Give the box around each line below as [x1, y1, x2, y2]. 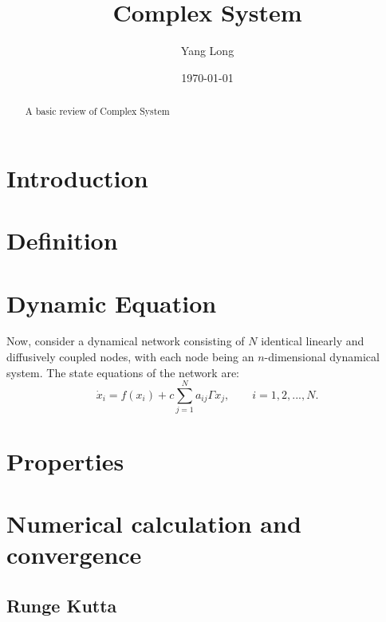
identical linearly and [261, 333, 364, 349]
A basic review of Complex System [25, 104, 170, 118]
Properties [6, 444, 124, 477]
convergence [6, 538, 142, 571]
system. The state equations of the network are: [6, 364, 240, 380]
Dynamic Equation [6, 286, 217, 319]
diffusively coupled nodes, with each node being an [6, 348, 254, 365]
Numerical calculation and [6, 506, 301, 539]
